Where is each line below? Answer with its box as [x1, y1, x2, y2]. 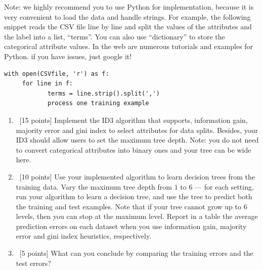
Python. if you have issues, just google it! [4, 51, 132, 61]
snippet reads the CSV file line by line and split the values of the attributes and [4, 21, 252, 32]
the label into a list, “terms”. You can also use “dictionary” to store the [4, 31, 225, 41]
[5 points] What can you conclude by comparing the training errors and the [19, 248, 253, 258]
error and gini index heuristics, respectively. [16, 231, 152, 241]
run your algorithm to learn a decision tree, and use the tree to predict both [16, 191, 252, 202]
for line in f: [22, 80, 73, 87]
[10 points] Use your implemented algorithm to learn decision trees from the [19, 171, 255, 182]
